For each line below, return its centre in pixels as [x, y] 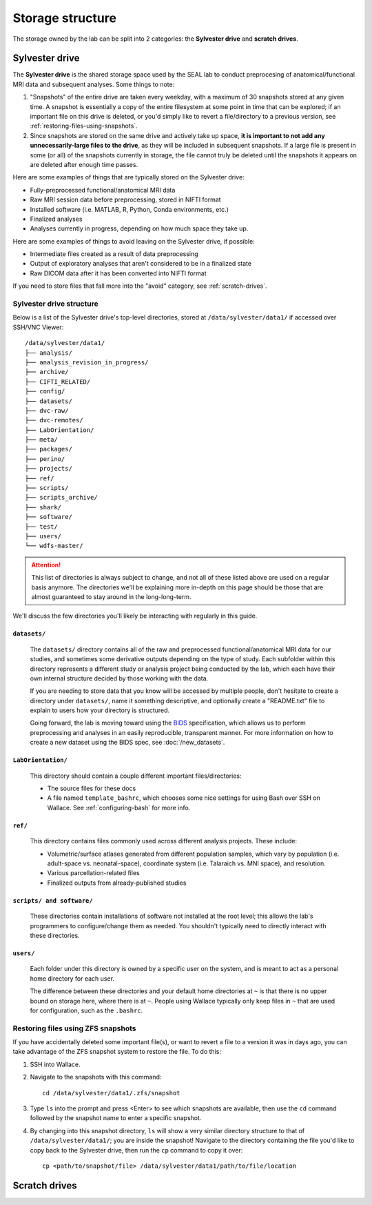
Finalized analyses [56, 219]
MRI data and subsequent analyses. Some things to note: [94, 84]
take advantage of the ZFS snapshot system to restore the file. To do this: [117, 1052]
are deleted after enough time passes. [84, 164]
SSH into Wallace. [55, 1064]
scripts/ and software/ [53, 900]
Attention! [46, 565]
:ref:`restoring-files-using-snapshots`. [84, 126]
